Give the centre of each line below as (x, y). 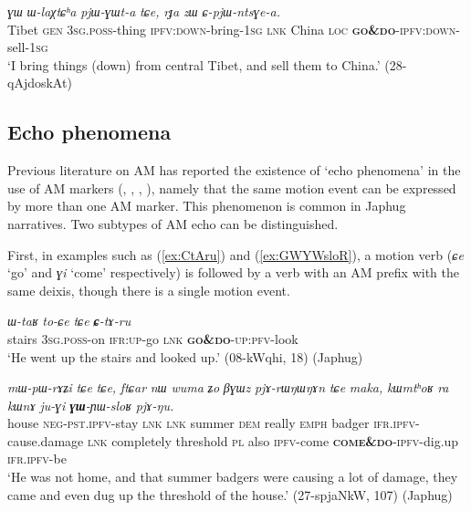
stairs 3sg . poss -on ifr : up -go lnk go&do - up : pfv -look (153, 338)
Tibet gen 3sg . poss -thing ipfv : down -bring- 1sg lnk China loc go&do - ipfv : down (232, 29)
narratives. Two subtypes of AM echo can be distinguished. (173, 223)
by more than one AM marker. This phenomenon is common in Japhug (207, 206)
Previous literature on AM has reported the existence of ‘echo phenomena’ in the (234, 170)
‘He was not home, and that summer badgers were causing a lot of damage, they (233, 477)
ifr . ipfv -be (37, 459)
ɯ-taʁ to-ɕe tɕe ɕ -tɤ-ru (69, 321)
